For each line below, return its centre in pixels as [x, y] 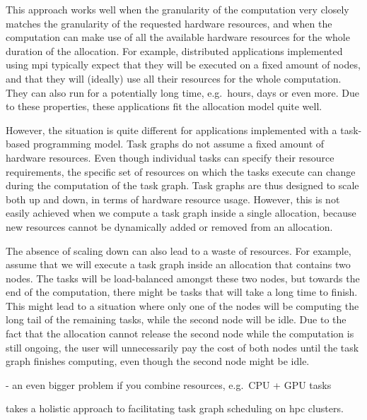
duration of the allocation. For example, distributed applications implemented [174, 50]
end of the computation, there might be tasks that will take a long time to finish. [182, 292]
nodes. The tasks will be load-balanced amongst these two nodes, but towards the [183, 278]
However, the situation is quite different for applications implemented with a [171, 130]
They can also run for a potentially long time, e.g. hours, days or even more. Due [182, 92]
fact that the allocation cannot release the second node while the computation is [180, 334]
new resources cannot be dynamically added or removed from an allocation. [169, 226]
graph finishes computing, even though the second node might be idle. [158, 361]
